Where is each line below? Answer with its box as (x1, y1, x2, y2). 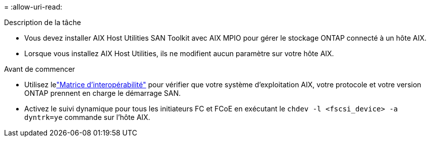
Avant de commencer (4, 65, 75, 73)
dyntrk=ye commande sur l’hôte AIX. (24, 113, 150, 121)
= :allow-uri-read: (4, 3, 63, 11)
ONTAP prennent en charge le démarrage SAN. (24, 89, 181, 97)
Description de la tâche (4, 18, 81, 27)
